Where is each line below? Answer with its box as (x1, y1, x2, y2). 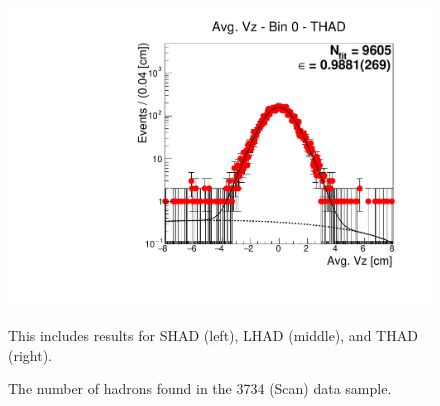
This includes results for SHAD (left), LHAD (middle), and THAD (8, 325, 418, 346)
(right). (8, 344, 53, 365)
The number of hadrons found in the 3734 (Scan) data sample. (8, 378, 392, 399)
